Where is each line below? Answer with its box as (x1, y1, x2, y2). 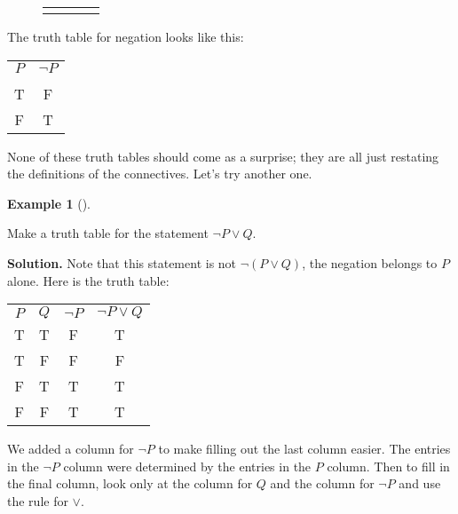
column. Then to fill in (327, 456, 450, 475)
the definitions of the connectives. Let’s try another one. (7, 164, 312, 183)
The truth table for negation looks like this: (7, 28, 244, 45)
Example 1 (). (7, 194, 91, 212)
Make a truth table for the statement (7, 224, 209, 242)
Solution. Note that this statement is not (7, 253, 237, 272)
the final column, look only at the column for (7, 474, 253, 493)
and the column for (270, 474, 375, 493)
